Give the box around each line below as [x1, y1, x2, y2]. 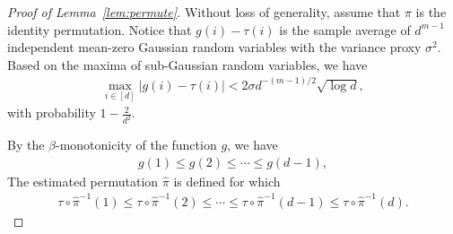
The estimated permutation [7, 171, 159, 190]
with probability [7, 103, 96, 122]
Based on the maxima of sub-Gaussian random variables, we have [7, 55, 368, 74]
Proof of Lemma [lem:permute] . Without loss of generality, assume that [7, 3, 401, 21]
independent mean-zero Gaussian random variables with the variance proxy [7, 38, 422, 56]
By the [7, 135, 45, 154]
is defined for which [173, 171, 281, 190]
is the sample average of [279, 20, 411, 39]
